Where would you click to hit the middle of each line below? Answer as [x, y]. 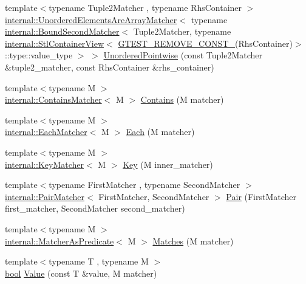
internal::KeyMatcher [44, 164]
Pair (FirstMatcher [261, 196]
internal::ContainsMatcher [53, 99]
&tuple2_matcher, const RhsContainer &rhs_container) [110, 67]
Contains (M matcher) [182, 99]
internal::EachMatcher [46, 132]
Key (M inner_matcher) [168, 164]
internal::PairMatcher [45, 196]
